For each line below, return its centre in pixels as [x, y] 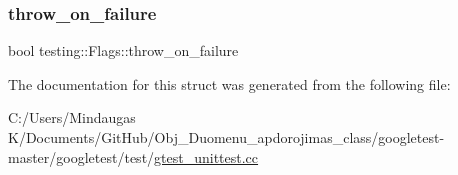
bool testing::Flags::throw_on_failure [123, 50]
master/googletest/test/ [81, 156]
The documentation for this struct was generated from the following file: [229, 83]
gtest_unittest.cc [206, 156]
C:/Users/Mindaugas [72, 117]
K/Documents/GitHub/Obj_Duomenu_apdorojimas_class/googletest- [226, 137]
